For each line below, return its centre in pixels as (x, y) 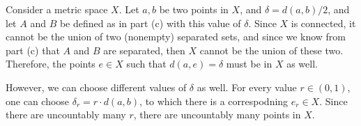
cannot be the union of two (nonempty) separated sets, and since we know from (176, 37)
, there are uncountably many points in (217, 115)
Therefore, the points (51, 64)
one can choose (38, 101)
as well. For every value (247, 87)
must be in (249, 64)
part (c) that (33, 50)
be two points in (194, 9)
